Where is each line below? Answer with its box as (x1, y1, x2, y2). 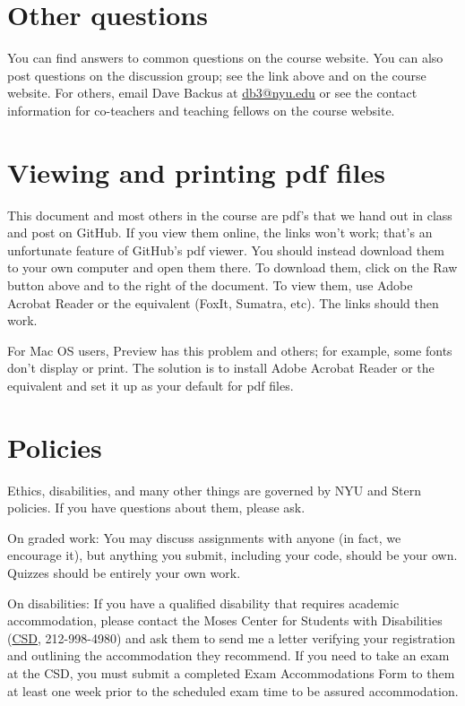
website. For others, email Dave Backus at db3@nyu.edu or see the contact (7, 83, 418, 102)
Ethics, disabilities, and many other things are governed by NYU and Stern (7, 480, 421, 499)
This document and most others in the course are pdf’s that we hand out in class (7, 205, 452, 224)
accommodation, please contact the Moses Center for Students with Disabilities (7, 611, 443, 630)
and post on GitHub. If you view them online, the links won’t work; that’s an (7, 223, 433, 242)
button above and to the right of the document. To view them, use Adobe (7, 276, 413, 294)
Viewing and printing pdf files (7, 153, 385, 190)
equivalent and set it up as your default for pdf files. (7, 375, 294, 394)
